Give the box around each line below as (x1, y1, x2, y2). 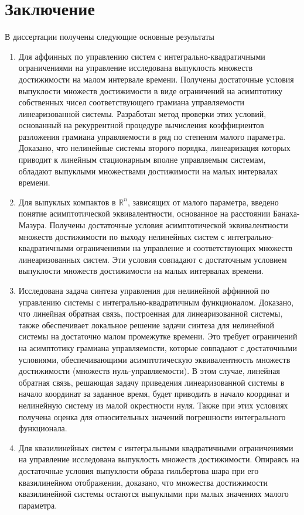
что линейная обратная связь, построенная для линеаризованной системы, (18, 307, 283, 320)
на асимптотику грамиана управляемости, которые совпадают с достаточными (18, 341, 297, 353)
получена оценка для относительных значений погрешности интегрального (18, 410, 286, 423)
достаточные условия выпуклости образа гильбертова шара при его (18, 464, 259, 476)
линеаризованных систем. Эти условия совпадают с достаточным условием (18, 253, 287, 265)
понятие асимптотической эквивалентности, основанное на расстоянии (18, 207, 271, 219)
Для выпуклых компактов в (18, 195, 116, 208)
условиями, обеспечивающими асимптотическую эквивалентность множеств (18, 353, 291, 365)
